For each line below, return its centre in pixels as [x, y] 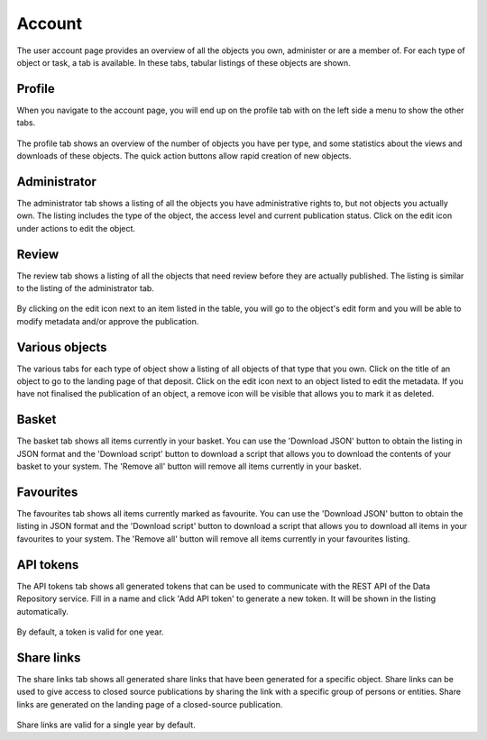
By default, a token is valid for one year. [90, 632]
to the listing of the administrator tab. [86, 288]
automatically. [43, 611]
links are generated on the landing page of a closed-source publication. [150, 704]
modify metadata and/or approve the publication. [108, 321]
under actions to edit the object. [76, 228]
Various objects [62, 347]
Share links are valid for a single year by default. [106, 725]
